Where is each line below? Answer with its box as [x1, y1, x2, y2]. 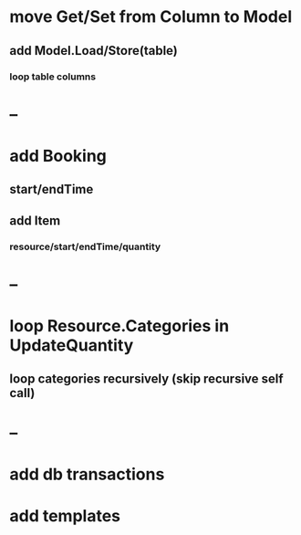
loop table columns [9, 70, 97, 83]
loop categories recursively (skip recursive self [9, 372, 285, 387]
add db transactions [9, 464, 165, 485]
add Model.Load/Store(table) [9, 43, 178, 58]
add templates [9, 505, 121, 526]
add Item [9, 213, 61, 228]
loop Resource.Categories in [9, 315, 230, 336]
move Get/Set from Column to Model [9, 6, 293, 27]
